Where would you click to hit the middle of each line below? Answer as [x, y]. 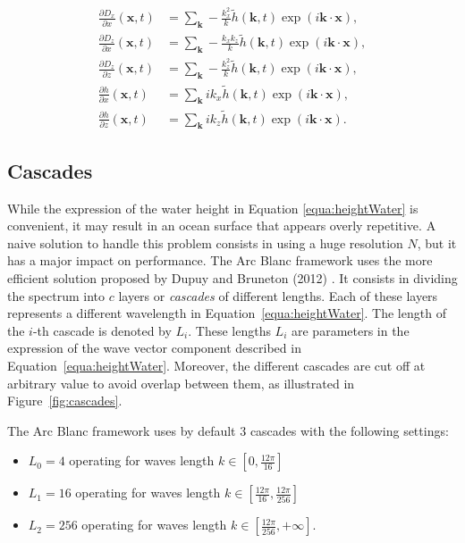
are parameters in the [350, 330]
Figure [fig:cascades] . [65, 401]
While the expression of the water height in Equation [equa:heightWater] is [213, 208]
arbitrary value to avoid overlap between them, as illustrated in [181, 383]
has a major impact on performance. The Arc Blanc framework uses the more [220, 260]
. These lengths [229, 330]
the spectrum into [56, 295]
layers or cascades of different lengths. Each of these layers [278, 295]
